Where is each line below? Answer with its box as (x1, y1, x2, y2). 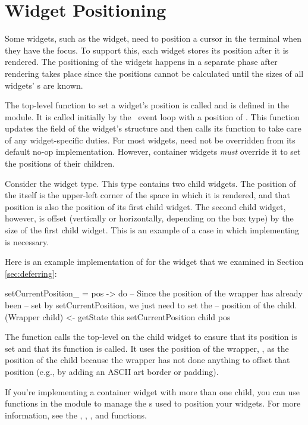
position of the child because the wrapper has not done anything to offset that (5, 354, 290, 366)
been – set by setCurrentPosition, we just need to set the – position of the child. (5, 299, 297, 311)
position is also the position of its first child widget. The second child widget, (5, 200, 286, 212)
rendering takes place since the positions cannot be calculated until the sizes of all (5, 67, 304, 79)
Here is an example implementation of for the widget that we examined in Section (5, 255, 304, 268)
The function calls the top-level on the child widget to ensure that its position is (5, 330, 297, 343)
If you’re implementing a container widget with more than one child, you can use (5, 385, 300, 398)
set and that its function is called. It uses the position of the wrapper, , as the (5, 342, 289, 354)
